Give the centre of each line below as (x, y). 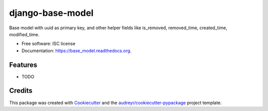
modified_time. (24, 34)
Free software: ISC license (48, 44)
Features (23, 65)
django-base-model (51, 13)
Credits (21, 91)
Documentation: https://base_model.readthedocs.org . (76, 51)
